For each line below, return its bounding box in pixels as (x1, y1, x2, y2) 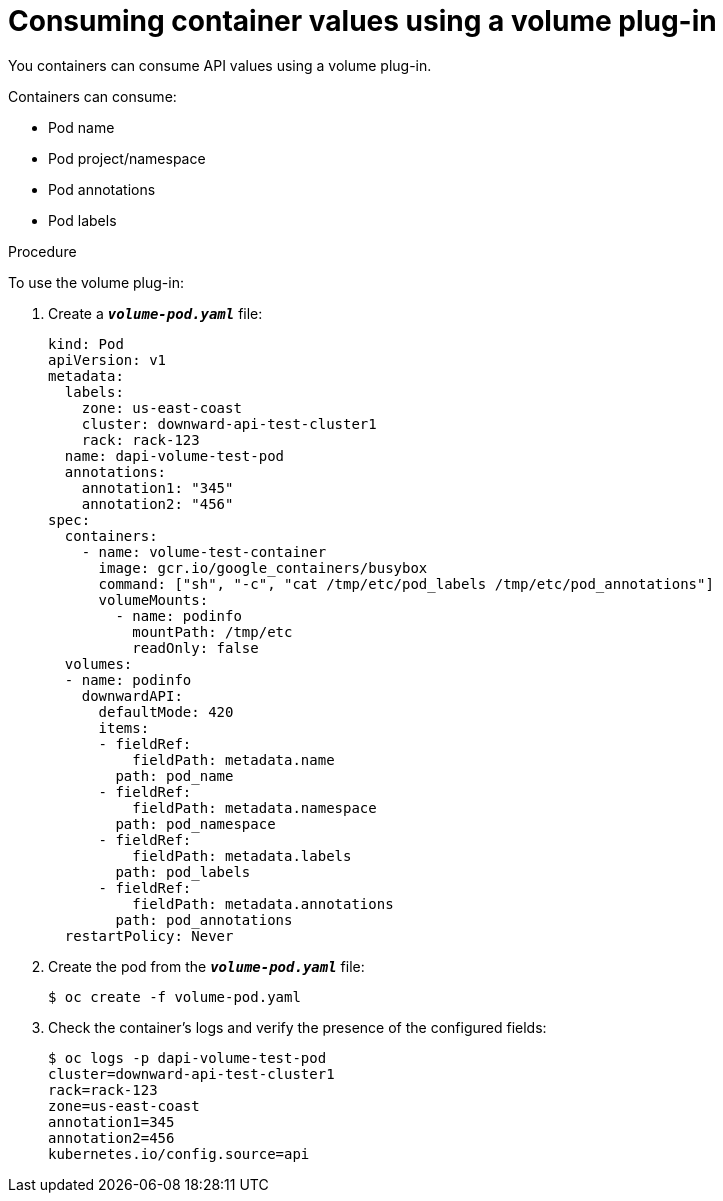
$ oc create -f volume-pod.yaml (48, 988, 301, 1005)
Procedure (8, 242, 77, 260)
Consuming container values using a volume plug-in (8, 4, 717, 38)
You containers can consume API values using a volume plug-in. (8, 56, 432, 74)
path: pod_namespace (115, 815, 276, 832)
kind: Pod (48, 335, 124, 352)
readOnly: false (132, 639, 259, 656)
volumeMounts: (98, 591, 209, 608)
